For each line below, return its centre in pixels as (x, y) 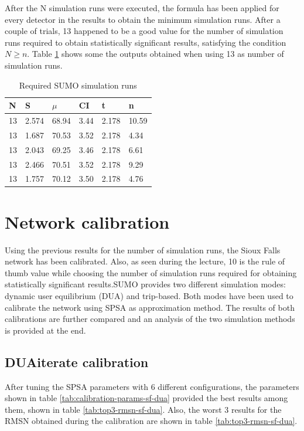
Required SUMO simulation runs (78, 85)
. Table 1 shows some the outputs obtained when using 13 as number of (156, 54)
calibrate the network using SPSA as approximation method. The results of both (150, 307)
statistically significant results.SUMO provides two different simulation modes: (145, 284)
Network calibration (87, 221)
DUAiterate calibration (77, 362)
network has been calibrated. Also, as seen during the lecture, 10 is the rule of (145, 261)
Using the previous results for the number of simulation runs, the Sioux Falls (143, 250)
